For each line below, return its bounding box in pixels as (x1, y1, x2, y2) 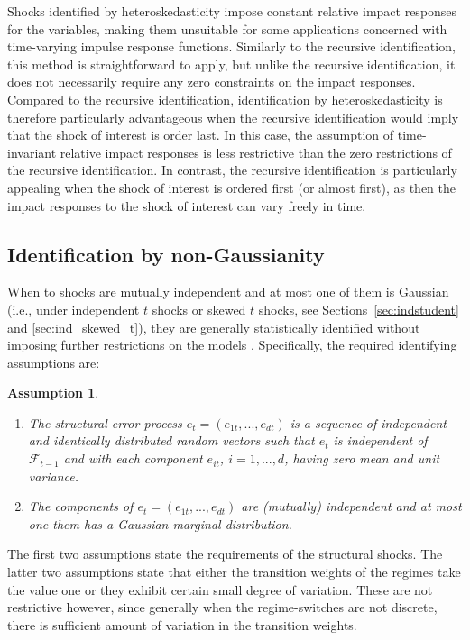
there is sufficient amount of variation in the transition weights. (7, 615, 357, 634)
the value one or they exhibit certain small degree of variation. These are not (7, 580, 433, 599)
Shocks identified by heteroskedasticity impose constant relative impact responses (7, 2, 457, 20)
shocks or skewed (152, 299, 246, 318)
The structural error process (28, 413, 182, 432)
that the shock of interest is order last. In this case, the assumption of (7, 125, 394, 144)
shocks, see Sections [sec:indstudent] (258, 299, 459, 318)
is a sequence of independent (290, 413, 447, 432)
